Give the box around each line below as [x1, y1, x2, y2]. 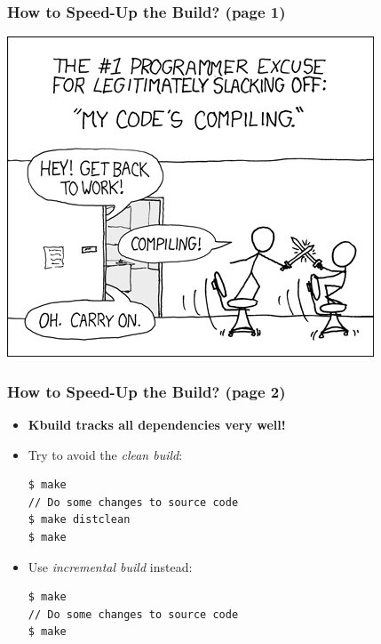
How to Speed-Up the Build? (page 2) [7, 380, 286, 402]
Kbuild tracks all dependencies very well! [28, 415, 286, 434]
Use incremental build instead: [28, 557, 193, 576]
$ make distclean [28, 513, 131, 527]
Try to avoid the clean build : [28, 445, 183, 463]
